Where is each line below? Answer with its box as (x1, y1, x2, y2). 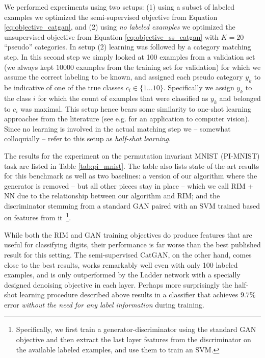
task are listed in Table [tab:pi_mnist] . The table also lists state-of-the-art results (4, 160, 259, 171)
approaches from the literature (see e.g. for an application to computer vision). (4, 113, 250, 124)
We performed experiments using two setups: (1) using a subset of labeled (4, 2, 235, 12)
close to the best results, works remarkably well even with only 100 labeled (4, 259, 238, 270)
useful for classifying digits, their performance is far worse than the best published (4, 239, 261, 250)
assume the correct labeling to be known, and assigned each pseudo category (4, 71, 243, 82)
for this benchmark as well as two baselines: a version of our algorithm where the (4, 170, 257, 181)
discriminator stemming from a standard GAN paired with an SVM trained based (4, 200, 260, 211)
